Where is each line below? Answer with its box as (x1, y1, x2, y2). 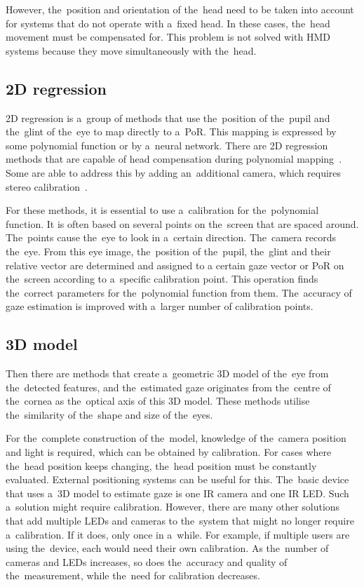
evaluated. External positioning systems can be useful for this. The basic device (6, 472, 349, 487)
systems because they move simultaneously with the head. (6, 43, 257, 58)
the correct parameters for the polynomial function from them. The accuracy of (6, 285, 352, 299)
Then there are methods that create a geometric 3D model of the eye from (6, 366, 329, 381)
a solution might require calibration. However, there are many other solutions (6, 499, 340, 514)
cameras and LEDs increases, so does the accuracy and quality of (6, 554, 288, 569)
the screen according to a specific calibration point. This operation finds (6, 271, 318, 286)
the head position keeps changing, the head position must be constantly (6, 458, 317, 473)
